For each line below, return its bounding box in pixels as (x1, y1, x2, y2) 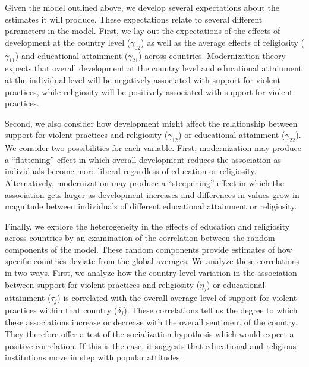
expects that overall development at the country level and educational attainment (5, 62, 302, 74)
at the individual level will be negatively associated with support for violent (5, 73, 280, 86)
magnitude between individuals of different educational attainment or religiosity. (5, 200, 297, 212)
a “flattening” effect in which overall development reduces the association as (5, 153, 282, 165)
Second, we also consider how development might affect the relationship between (5, 117, 298, 129)
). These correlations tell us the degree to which (124, 303, 298, 316)
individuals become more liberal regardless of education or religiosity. (5, 165, 257, 177)
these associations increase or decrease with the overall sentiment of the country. (5, 316, 298, 328)
